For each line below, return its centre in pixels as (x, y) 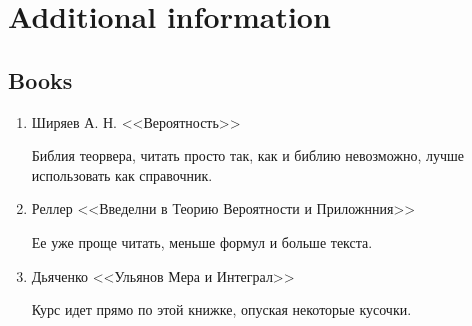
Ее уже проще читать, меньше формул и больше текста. (202, 241)
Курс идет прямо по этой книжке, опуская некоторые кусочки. (221, 309)
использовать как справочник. (122, 174)
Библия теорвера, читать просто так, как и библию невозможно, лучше (248, 155)
